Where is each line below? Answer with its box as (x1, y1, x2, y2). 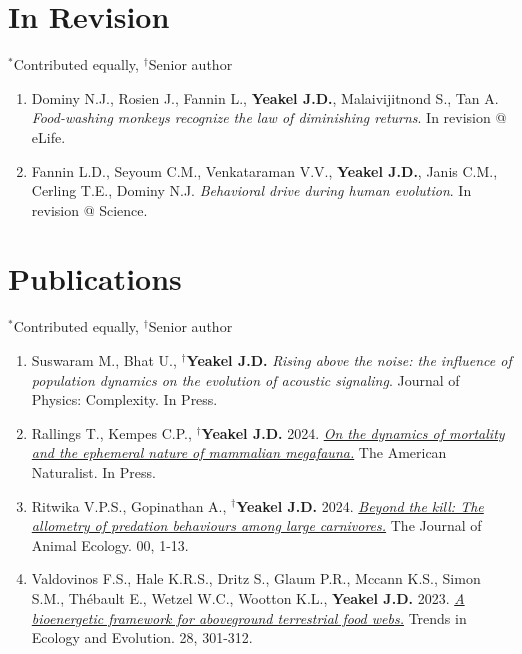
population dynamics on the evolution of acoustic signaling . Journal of (31, 369, 460, 390)
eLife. (31, 126, 66, 147)
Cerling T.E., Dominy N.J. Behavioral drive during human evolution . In (31, 180, 472, 201)
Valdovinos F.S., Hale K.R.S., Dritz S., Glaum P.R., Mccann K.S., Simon (31, 568, 481, 589)
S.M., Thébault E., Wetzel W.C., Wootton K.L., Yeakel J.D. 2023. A (31, 587, 465, 608)
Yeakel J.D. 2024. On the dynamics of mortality (201, 422, 505, 443)
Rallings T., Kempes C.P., (31, 422, 192, 443)
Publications (8, 258, 182, 299)
